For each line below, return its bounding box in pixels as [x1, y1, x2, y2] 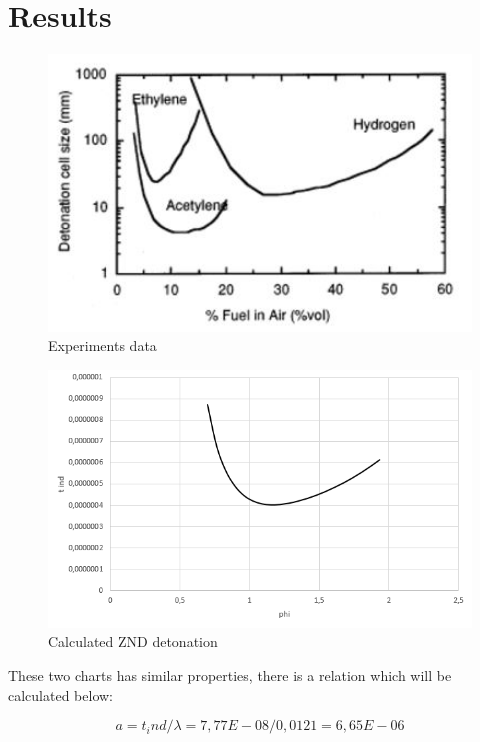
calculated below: [8, 684, 113, 705]
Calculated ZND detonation [48, 631, 218, 652]
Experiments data [48, 335, 157, 356]
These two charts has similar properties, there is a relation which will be [8, 664, 452, 685]
